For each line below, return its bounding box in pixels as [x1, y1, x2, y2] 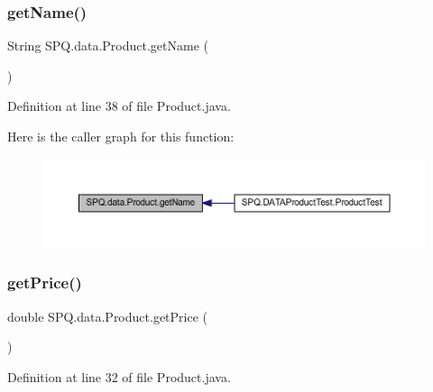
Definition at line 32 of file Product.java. [7, 367, 231, 386]
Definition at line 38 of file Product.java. [7, 96, 231, 115]
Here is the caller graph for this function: [7, 127, 235, 145]
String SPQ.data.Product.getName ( [7, 36, 208, 55]
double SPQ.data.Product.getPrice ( [7, 306, 207, 325]
